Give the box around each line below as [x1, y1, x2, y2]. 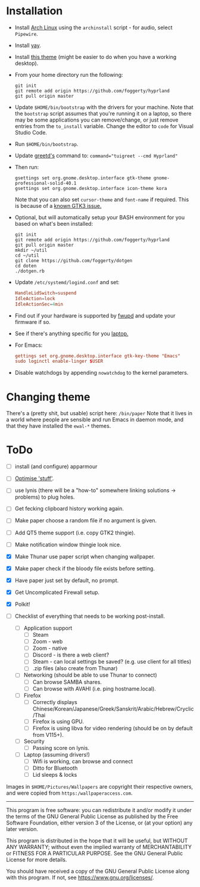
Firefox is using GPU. [32, 718, 85, 725]
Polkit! [14, 600, 31, 608]
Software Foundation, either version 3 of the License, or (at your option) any [6, 819, 193, 826]
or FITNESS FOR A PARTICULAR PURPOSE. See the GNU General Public [6, 850, 183, 857]
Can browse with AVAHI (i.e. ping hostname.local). [32, 685, 157, 692]
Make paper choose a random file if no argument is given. [14, 517, 157, 524]
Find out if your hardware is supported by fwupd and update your [14, 312, 176, 319]
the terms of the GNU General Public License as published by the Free [6, 813, 179, 820]
